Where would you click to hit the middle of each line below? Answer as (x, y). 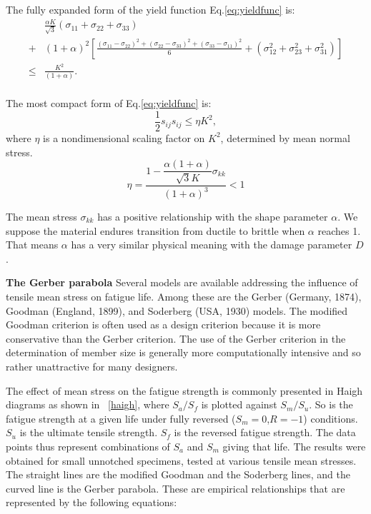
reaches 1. (339, 230)
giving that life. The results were (294, 446)
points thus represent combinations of (88, 446)
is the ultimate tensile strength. (89, 432)
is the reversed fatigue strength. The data (265, 432)
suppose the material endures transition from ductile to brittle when (155, 230)
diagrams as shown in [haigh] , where (88, 404)
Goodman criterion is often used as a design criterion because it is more (163, 324)
